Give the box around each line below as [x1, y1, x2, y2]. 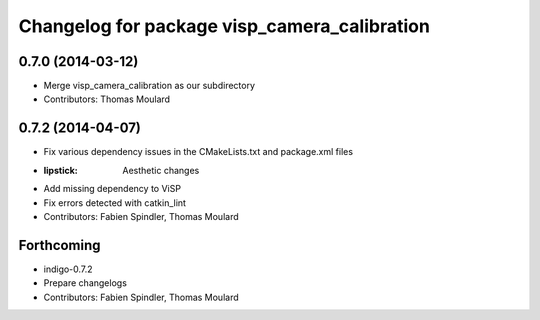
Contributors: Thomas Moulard [43, 93, 170, 105]
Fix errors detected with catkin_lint [43, 196, 187, 209]
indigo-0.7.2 [43, 263, 94, 275]
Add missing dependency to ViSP [43, 183, 182, 195]
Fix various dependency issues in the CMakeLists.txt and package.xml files [43, 146, 354, 158]
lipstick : [43, 164, 79, 176]
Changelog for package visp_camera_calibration [18, 15, 430, 37]
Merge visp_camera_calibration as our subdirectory [43, 80, 255, 92]
